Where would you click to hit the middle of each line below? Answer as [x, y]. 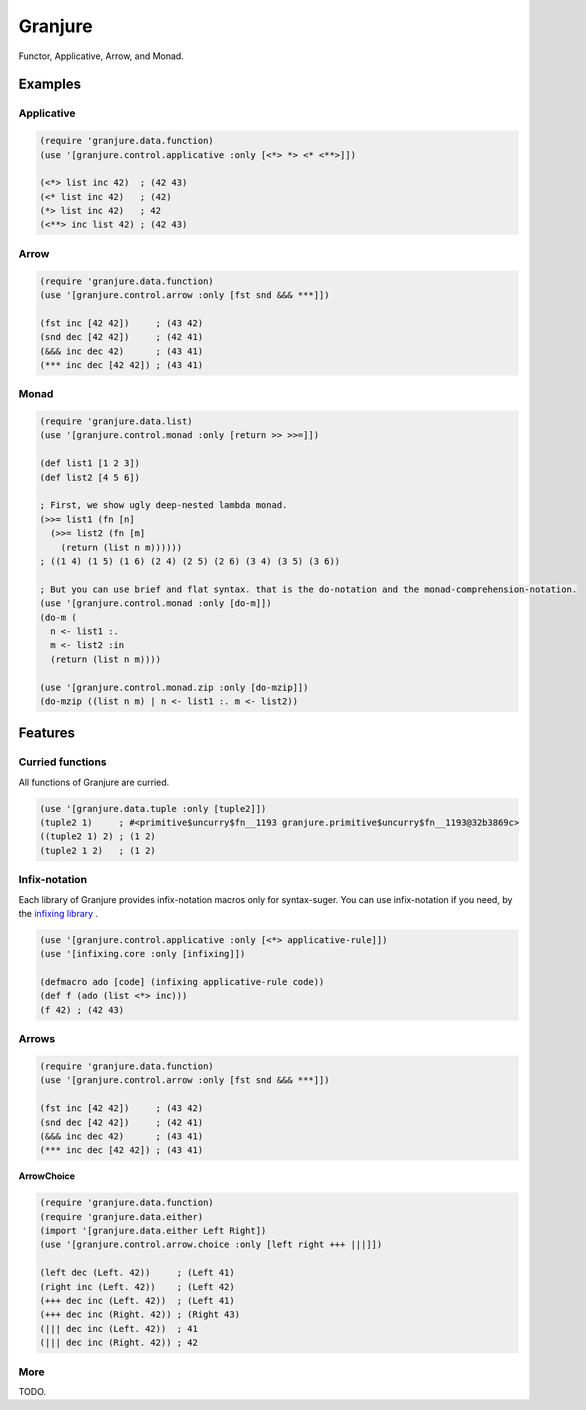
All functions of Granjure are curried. [94, 782]
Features [46, 733]
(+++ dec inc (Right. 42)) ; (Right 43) [139, 1314]
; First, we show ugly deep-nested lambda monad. [163, 505]
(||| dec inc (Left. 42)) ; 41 [119, 1328]
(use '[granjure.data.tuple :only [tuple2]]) [153, 808]
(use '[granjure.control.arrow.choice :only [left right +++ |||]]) [211, 1244]
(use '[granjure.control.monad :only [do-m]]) [155, 603]
